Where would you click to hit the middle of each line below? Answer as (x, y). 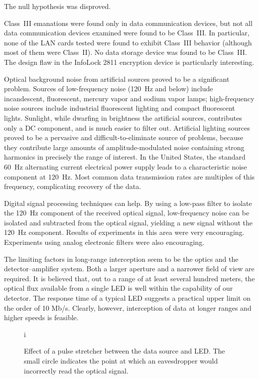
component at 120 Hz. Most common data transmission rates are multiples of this (129, 176)
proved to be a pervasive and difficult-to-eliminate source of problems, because (124, 137)
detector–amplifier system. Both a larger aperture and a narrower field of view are (129, 269)
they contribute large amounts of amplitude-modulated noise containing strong (124, 147)
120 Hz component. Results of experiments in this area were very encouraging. (124, 232)
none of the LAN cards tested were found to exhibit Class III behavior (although (128, 42)
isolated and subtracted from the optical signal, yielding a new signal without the (128, 222)
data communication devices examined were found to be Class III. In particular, (127, 33)
